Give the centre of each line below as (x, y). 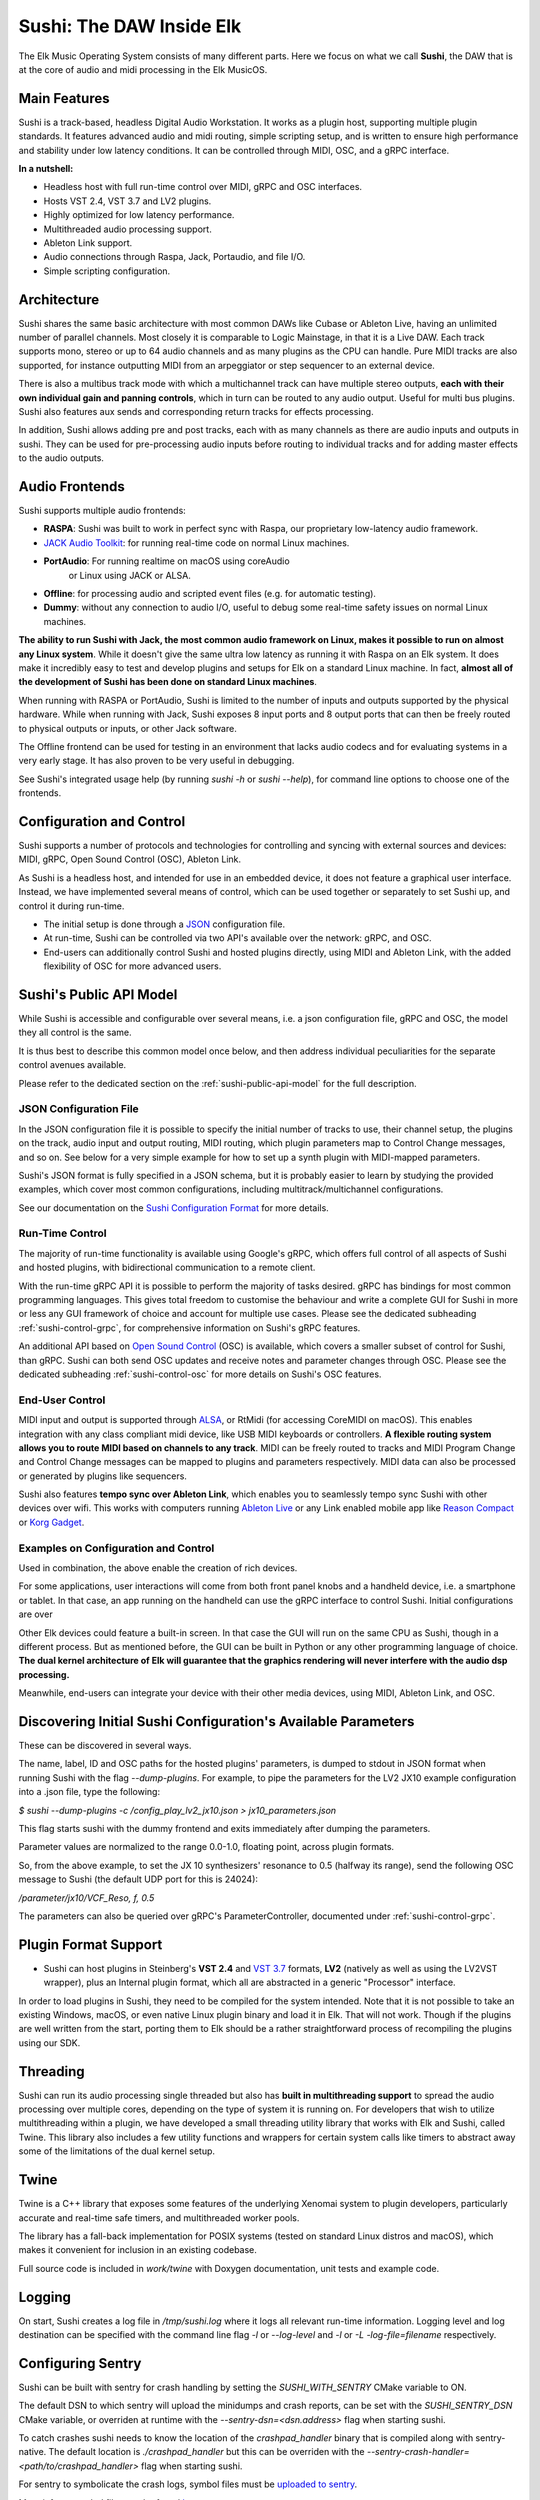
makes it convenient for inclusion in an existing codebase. (137, 2250)
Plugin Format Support (90, 1944)
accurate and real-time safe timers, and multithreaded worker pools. (159, 2217)
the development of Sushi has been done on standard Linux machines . (167, 682)
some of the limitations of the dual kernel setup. (116, 2151)
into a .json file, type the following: (89, 1792)
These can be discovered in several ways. (105, 1746)
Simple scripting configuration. (107, 271)
